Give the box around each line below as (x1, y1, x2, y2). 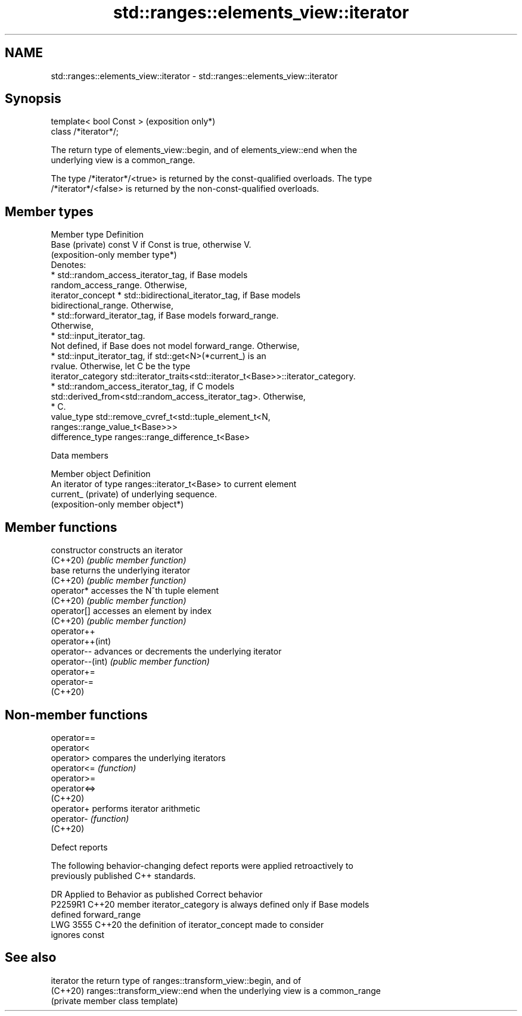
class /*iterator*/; (51, 126, 119, 137)
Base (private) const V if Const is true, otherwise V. (51, 239, 251, 250)
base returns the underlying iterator (51, 565, 191, 576)
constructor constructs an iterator (51, 545, 183, 556)
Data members (51, 450, 108, 461)
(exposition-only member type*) (51, 250, 177, 260)
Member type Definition (51, 229, 144, 240)
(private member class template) (51, 995, 178, 1006)
